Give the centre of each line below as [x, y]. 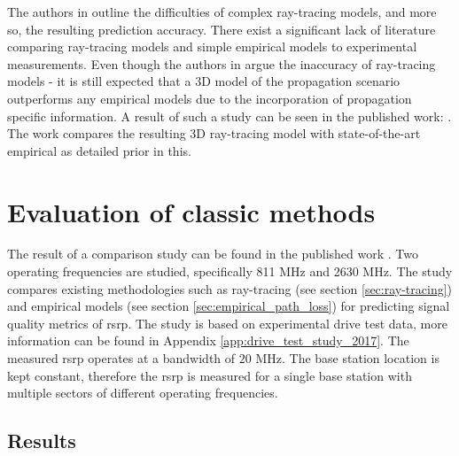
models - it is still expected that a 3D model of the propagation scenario [204, 81]
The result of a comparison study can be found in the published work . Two [213, 254]
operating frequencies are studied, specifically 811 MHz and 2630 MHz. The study [230, 271]
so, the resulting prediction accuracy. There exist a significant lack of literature [222, 29]
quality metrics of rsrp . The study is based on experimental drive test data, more [227, 323]
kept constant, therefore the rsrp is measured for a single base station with [210, 375]
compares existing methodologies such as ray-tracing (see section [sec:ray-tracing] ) [230, 288]
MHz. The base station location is [347, 358]
